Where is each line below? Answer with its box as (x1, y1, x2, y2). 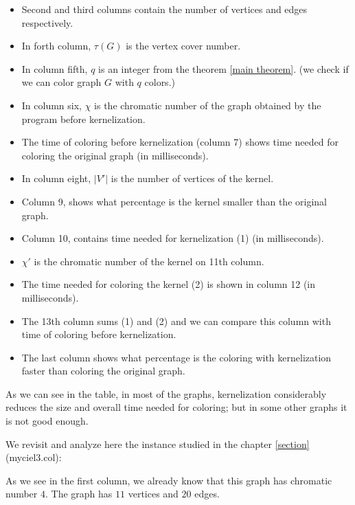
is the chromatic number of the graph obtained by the (94, 98, 321, 112)
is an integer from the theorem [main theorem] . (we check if (98, 61, 349, 76)
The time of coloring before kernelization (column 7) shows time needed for (21, 135, 339, 149)
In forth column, (21, 38, 91, 53)
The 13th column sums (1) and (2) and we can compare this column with (21, 313, 331, 328)
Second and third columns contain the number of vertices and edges (21, 2, 308, 16)
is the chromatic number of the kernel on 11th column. (34, 254, 264, 268)
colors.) (144, 75, 175, 89)
